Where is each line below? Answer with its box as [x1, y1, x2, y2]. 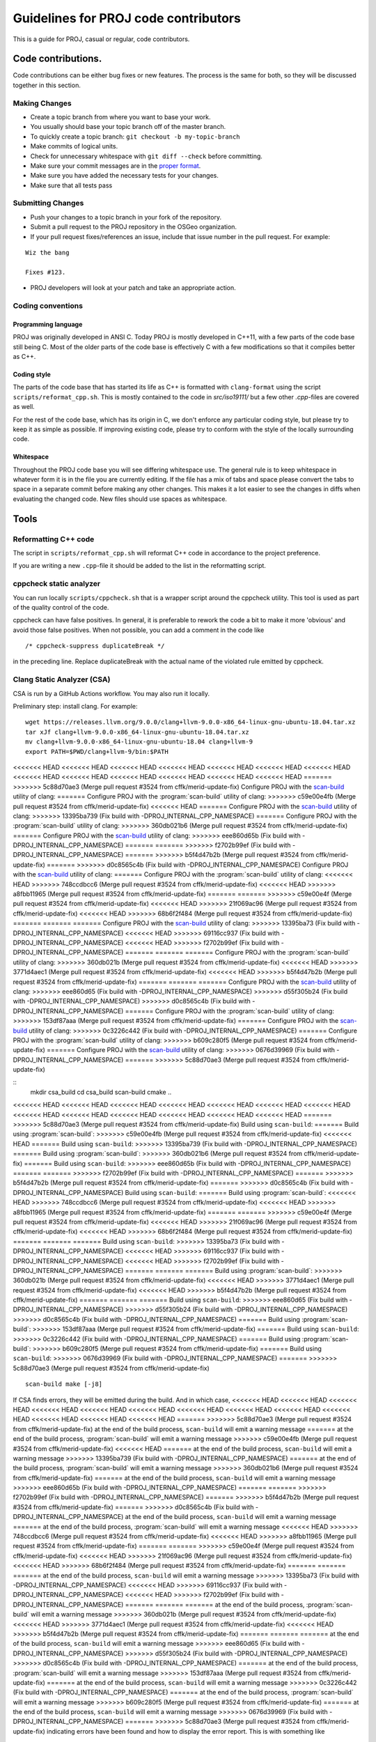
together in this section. [13, 81, 81, 89]
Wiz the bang [25, 249, 70, 257]
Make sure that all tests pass [30, 181, 113, 190]
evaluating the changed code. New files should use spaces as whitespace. [13, 495, 228, 503]
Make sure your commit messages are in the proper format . [30, 161, 201, 170]
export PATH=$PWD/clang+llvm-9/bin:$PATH [25, 748, 169, 755]
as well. [13, 403, 35, 411]
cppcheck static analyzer [13, 579, 101, 589]
